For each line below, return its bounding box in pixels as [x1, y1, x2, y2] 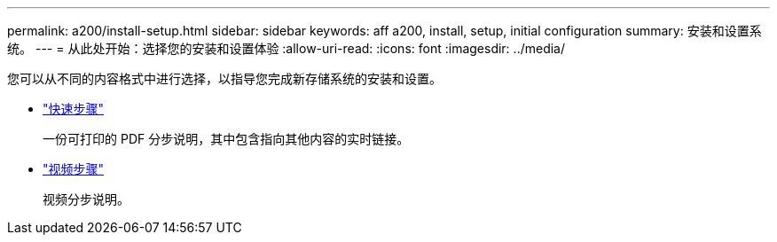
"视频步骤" [43, 161, 105, 176]
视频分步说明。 [43, 191, 129, 207]
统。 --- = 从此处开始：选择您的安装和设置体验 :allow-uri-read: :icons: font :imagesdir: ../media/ [7, 41, 566, 56]
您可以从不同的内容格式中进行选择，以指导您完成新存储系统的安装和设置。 [7, 71, 442, 86]
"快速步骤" [43, 101, 105, 116]
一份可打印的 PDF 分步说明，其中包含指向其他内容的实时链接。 [43, 131, 410, 146]
